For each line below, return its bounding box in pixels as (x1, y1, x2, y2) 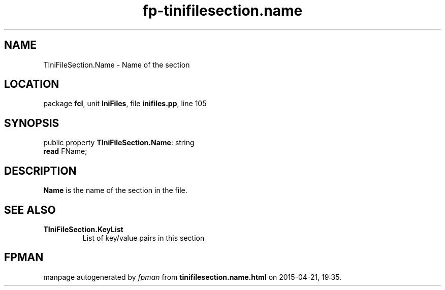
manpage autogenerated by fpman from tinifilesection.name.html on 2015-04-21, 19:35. (43, 272, 342, 281)
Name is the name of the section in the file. (43, 186, 187, 195)
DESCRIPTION (4, 164, 77, 177)
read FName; (43, 147, 87, 156)
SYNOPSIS (4, 116, 59, 130)
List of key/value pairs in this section (82, 233, 205, 242)
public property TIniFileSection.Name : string (43, 138, 195, 147)
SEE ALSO (4, 203, 56, 216)
